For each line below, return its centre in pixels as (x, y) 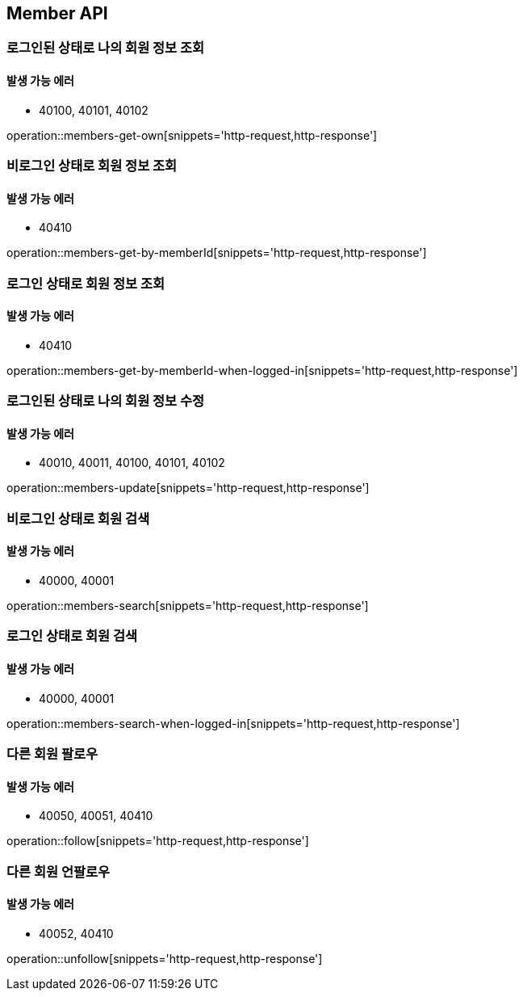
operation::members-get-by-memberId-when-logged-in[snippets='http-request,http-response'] (262, 370)
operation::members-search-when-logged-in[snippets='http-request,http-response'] (233, 723)
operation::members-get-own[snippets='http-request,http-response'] (192, 135)
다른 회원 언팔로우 (59, 871)
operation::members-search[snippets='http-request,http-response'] (188, 606)
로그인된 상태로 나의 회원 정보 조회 (106, 48)
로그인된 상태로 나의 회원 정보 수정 (106, 401)
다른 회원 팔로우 (52, 753)
